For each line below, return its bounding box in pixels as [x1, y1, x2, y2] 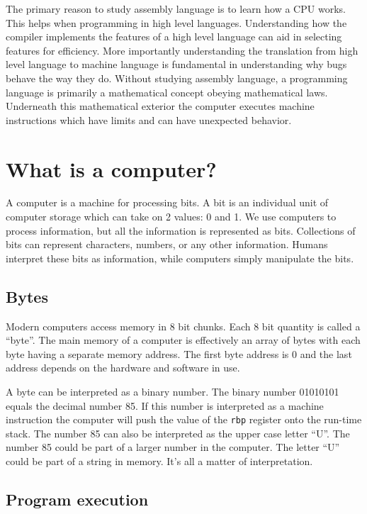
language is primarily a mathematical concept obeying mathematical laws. [6, 84, 328, 99]
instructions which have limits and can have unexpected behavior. [6, 112, 292, 127]
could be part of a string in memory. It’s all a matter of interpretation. [6, 454, 313, 469]
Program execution [6, 488, 149, 510]
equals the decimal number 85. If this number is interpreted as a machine [6, 398, 324, 413]
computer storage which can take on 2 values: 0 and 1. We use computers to [6, 209, 337, 224]
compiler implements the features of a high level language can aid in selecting [6, 29, 342, 44]
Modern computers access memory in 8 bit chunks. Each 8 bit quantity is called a [6, 318, 361, 333]
